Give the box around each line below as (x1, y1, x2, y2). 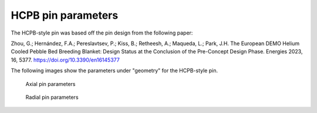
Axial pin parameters (25, 80, 76, 87)
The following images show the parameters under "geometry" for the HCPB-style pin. (11, 67, 218, 74)
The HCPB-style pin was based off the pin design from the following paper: (11, 29, 193, 36)
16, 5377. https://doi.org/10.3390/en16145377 (11, 56, 120, 63)
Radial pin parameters (25, 94, 79, 101)
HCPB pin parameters (11, 9, 119, 22)
